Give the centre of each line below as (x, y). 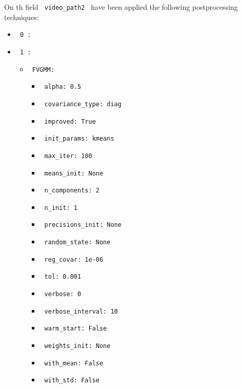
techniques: (22, 17)
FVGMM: (43, 70)
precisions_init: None (83, 225)
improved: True (70, 121)
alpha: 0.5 (63, 87)
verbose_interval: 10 (81, 311)
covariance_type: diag (83, 104)
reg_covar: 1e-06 (74, 259)
